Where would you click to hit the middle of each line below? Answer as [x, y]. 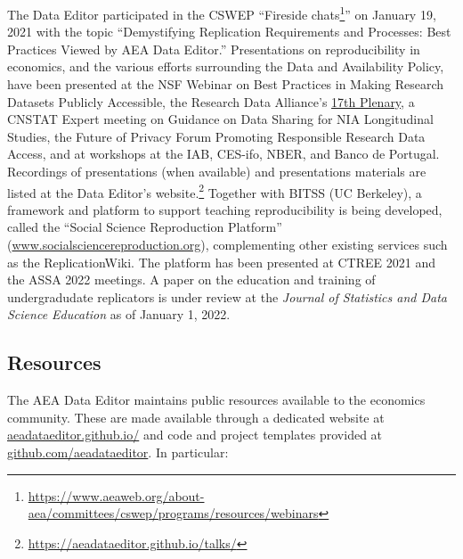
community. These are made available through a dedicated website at [196, 417]
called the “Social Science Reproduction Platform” [145, 227]
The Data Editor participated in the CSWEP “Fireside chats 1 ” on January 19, [222, 13]
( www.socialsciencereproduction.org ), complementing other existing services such [227, 245]
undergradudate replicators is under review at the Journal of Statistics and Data [227, 296]
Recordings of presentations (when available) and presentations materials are [217, 171]
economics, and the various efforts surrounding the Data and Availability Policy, [226, 66]
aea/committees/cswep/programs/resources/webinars [173, 513]
